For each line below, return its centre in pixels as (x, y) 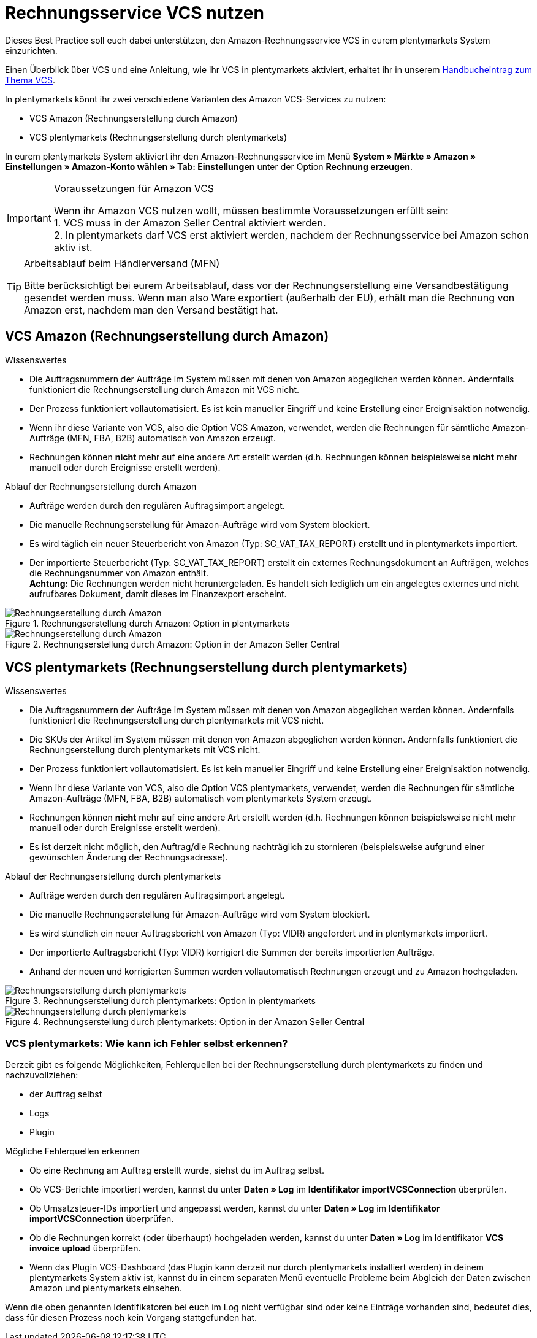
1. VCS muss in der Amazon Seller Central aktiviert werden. (190, 222)
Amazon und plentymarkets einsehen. (106, 1288)
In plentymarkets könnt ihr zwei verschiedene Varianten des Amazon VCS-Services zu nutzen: (196, 99)
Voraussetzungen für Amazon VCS (134, 188)
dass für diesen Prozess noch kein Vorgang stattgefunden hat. (131, 1318)
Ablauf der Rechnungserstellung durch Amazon (101, 486)
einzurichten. (31, 50)
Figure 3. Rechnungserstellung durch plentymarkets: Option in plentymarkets (161, 1001)
